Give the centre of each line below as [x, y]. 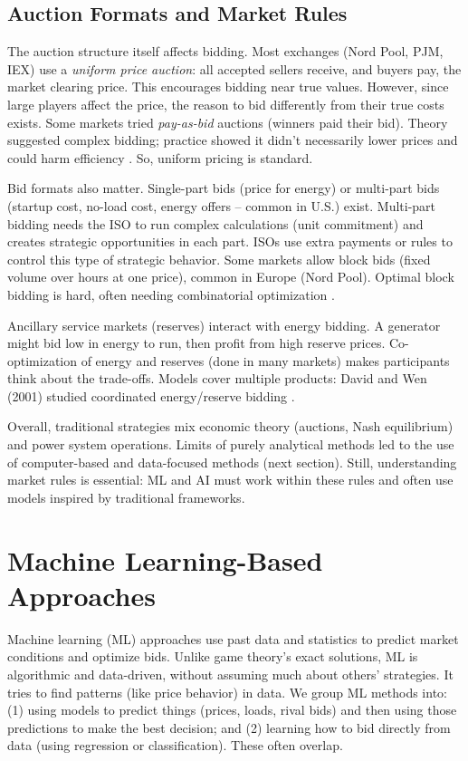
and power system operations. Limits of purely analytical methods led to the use [231, 444]
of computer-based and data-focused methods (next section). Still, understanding [232, 462]
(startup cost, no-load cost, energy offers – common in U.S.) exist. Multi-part [222, 205]
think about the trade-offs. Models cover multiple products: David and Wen [217, 378]
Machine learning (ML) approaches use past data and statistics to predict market [233, 638]
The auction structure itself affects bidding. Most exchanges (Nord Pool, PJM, [225, 51]
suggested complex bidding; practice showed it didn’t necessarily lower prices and [233, 140]
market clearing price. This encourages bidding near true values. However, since [228, 87]
